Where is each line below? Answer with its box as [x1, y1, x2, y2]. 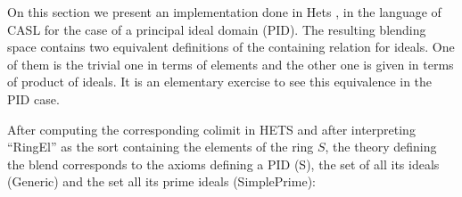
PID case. [7, 89, 60, 108]
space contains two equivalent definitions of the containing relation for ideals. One [7, 37, 455, 56]
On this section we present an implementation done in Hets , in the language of [7, 3, 441, 21]
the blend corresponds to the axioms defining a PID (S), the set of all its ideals [7, 154, 440, 173]
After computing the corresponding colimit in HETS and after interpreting [7, 119, 416, 138]
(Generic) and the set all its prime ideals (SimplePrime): [7, 172, 316, 191]
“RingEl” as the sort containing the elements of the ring [7, 137, 314, 156]
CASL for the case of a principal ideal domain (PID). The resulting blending [7, 20, 426, 38]
